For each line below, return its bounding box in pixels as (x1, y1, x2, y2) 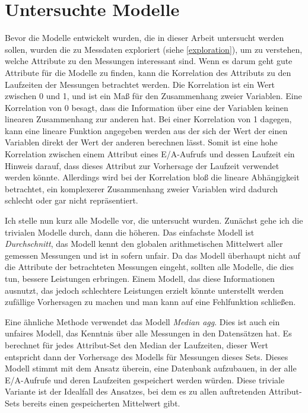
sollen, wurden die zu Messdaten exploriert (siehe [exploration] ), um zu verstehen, (5, 43, 303, 55)
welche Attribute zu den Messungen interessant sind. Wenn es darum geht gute (5, 55, 293, 67)
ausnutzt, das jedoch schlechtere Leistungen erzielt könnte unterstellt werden (5, 284, 284, 296)
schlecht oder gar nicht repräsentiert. (5, 194, 138, 206)
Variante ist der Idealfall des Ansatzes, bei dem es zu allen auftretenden (5, 385, 266, 398)
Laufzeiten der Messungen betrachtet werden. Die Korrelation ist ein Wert (5, 78, 275, 90)
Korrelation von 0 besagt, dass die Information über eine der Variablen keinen (5, 101, 288, 113)
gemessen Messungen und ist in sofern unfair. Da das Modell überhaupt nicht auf (5, 249, 300, 261)
